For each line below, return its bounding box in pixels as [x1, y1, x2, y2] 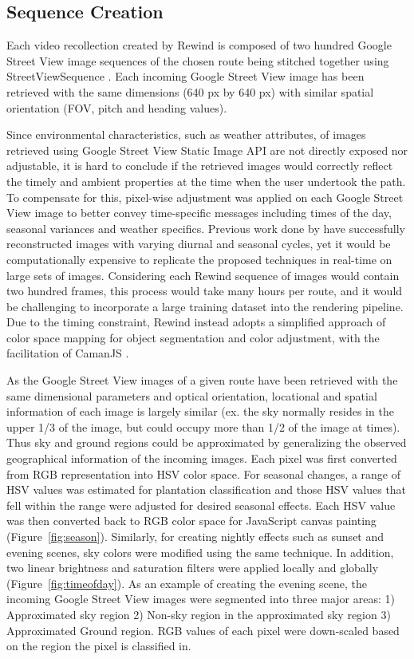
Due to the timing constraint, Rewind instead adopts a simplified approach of [6, 314, 386, 330]
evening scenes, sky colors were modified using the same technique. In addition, [6, 543, 394, 560]
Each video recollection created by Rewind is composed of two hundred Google [6, 37, 392, 53]
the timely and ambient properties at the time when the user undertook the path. [6, 172, 406, 189]
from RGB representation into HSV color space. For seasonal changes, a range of [6, 465, 400, 482]
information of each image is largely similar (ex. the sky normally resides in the [6, 403, 394, 420]
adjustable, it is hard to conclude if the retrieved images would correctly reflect [6, 157, 393, 174]
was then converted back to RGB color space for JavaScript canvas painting [6, 512, 377, 529]
